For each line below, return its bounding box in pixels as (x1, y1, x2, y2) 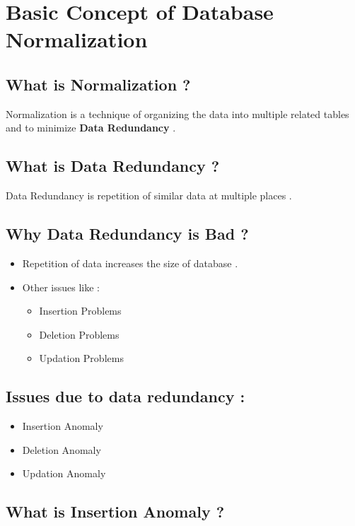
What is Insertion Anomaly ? (6, 501, 225, 522)
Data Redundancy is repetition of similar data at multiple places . (6, 188, 292, 203)
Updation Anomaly (22, 466, 106, 481)
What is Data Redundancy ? (6, 155, 220, 177)
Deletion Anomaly (22, 442, 101, 457)
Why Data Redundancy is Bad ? (6, 223, 249, 245)
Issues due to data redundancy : (6, 385, 245, 407)
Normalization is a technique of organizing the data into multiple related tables (6, 106, 349, 121)
